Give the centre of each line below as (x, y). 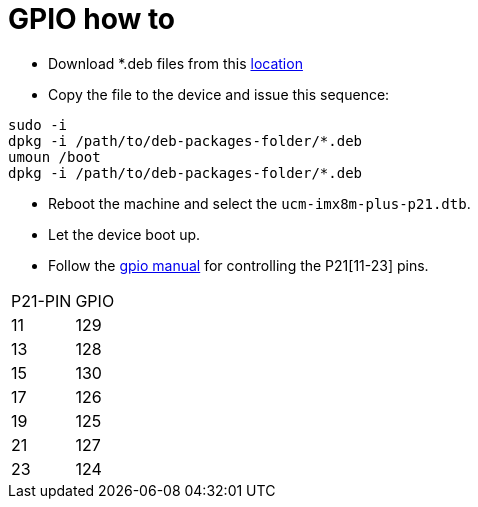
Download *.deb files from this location (175, 63)
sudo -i (38, 124)
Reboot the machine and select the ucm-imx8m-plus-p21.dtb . (259, 203)
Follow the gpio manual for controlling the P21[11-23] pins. (238, 265)
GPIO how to (92, 19)
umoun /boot (54, 156)
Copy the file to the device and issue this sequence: (219, 94)
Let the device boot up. (124, 234)
